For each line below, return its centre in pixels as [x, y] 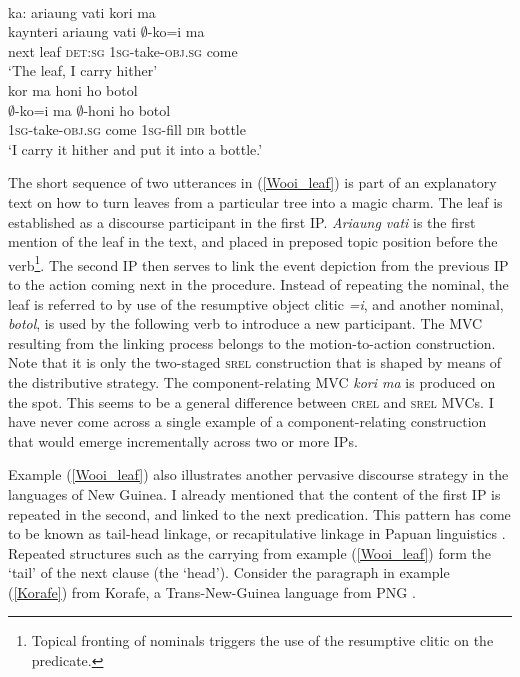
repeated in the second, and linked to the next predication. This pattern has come [259, 513]
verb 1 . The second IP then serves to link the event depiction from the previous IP [258, 263]
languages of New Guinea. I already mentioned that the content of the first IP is [254, 493]
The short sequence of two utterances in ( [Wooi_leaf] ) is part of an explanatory [252, 182]
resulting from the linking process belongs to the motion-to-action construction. [252, 342]
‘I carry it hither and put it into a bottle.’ [135, 148]
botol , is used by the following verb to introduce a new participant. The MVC [245, 323]
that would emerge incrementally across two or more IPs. [183, 440]
